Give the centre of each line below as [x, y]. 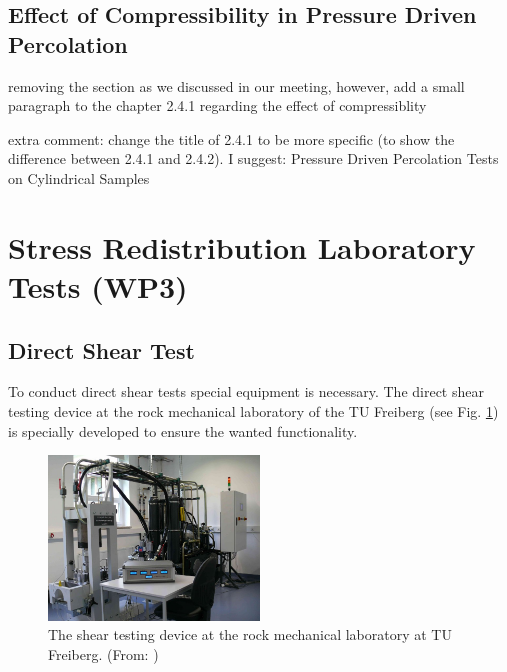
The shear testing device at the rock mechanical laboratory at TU [250, 634]
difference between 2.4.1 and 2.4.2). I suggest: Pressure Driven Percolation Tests [253, 158]
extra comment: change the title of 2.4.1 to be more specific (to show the [231, 138]
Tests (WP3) [98, 285]
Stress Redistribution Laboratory [242, 246]
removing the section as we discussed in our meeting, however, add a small [236, 85]
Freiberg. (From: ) [103, 653]
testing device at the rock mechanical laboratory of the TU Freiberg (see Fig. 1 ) [253, 410]
